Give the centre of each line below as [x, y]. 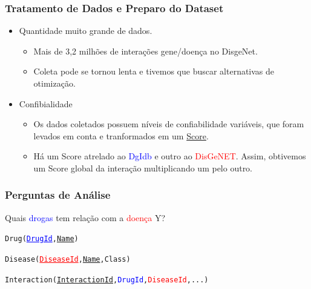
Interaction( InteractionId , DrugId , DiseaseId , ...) [107, 280]
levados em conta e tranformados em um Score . [121, 135]
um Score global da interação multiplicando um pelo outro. [143, 168]
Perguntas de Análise [58, 195]
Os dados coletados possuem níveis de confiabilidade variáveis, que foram [169, 124]
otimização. [54, 83]
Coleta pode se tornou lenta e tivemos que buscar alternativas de [154, 71]
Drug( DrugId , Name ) [42, 239]
